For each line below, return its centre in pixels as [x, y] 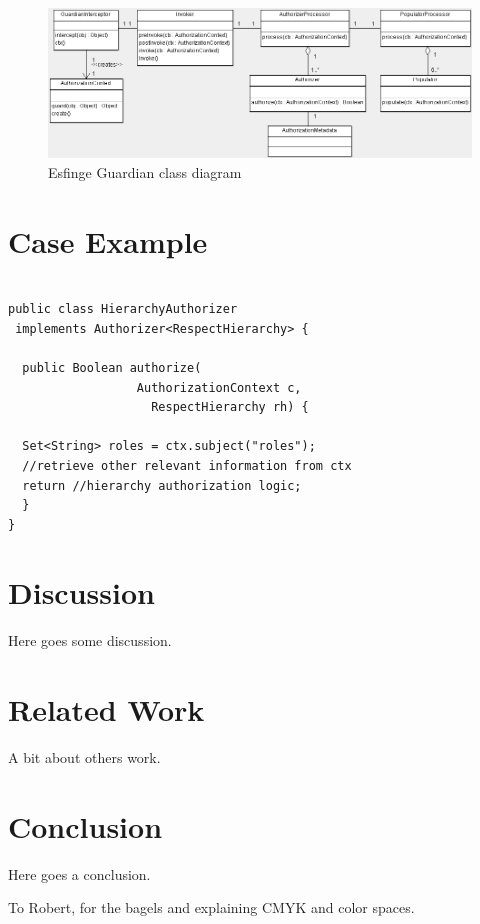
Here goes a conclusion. [79, 873]
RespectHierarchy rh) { [230, 407]
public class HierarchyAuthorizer [123, 309]
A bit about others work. [84, 757]
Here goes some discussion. [90, 640]
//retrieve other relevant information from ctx [187, 465]
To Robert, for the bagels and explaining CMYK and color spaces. [211, 907]
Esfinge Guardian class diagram [145, 171]
